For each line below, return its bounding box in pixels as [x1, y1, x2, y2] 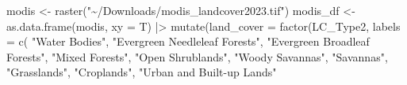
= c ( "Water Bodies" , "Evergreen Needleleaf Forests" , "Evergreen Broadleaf [6, 33, 370, 50]
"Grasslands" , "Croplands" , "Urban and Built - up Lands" [6, 64, 277, 80]
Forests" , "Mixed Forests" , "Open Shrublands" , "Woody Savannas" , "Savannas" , [6, 48, 388, 65]
